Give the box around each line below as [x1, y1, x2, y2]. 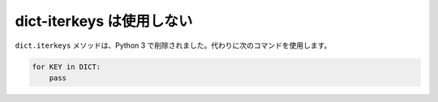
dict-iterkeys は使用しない [15, 12, 193, 30]
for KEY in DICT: [32, 62, 101, 71]
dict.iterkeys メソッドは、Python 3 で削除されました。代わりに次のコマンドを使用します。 [15, 40, 332, 50]
